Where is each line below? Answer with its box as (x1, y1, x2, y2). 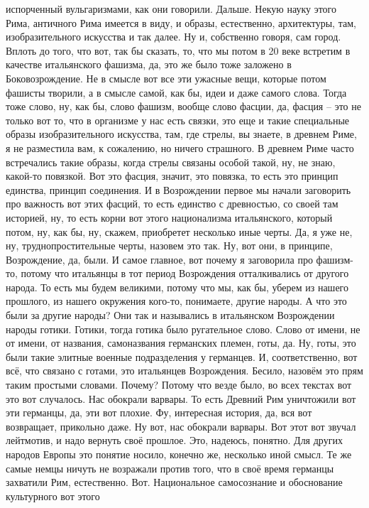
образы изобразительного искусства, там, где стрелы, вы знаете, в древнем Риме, (6, 126, 357, 141)
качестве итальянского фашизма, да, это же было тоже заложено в (6, 57, 292, 72)
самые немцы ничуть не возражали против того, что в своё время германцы (6, 460, 334, 475)
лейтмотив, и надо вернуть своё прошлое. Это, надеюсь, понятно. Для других (6, 433, 343, 448)
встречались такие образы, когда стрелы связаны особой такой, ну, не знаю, (6, 154, 336, 169)
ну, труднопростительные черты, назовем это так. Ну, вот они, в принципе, (6, 238, 333, 253)
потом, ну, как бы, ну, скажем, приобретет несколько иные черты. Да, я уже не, (6, 224, 353, 239)
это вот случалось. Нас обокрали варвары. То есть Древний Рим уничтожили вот (6, 391, 356, 406)
